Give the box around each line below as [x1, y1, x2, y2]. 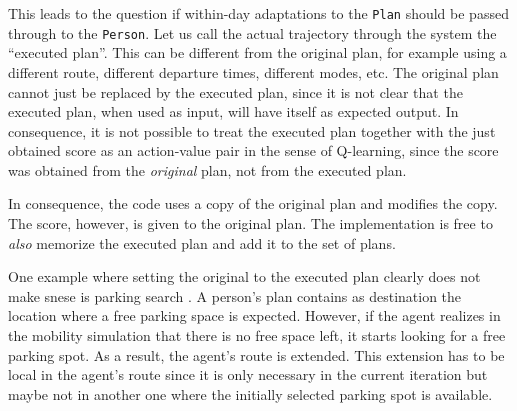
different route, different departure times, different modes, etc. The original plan [8, 61, 499, 82]
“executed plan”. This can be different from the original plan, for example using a [8, 42, 507, 63]
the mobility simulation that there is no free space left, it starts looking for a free [8, 325, 506, 346]
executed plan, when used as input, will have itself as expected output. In [8, 101, 459, 122]
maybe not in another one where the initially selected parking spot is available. [8, 383, 493, 404]
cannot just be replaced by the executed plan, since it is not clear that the [8, 81, 463, 102]
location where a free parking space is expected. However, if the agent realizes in [8, 305, 501, 326]
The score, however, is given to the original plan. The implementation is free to [8, 213, 493, 234]
